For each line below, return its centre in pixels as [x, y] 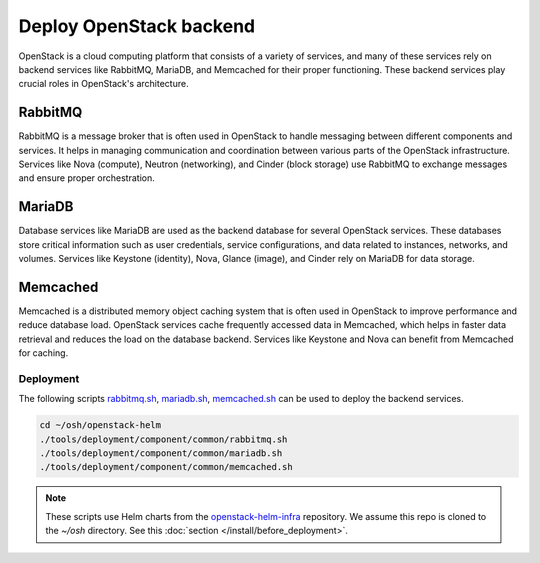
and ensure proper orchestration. [86, 178]
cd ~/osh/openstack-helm [100, 425]
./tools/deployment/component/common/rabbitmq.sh [163, 439]
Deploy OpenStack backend [136, 26]
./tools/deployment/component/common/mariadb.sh [161, 453]
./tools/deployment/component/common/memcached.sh [166, 467]
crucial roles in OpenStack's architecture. [103, 84]
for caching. [43, 353]
